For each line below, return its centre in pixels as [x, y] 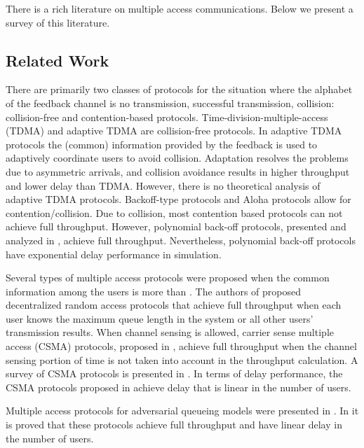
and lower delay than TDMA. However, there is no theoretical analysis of [163, 185]
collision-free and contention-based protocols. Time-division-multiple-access [167, 117]
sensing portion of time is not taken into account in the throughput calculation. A [182, 359]
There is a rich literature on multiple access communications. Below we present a [180, 8]
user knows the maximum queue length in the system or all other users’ [160, 318]
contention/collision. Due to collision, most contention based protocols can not [174, 212]
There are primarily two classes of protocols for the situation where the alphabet [179, 89]
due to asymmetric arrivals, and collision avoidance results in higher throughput [178, 171]
